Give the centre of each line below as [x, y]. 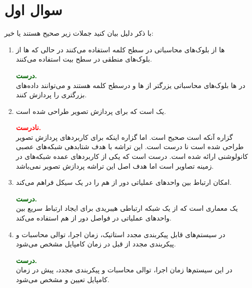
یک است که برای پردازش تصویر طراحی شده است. [91, 111]
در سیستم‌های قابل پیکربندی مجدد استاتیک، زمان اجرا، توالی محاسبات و [121, 234]
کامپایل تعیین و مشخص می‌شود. [63, 279]
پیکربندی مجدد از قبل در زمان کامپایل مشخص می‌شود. [96, 244]
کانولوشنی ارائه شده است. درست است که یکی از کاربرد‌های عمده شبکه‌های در [132, 156]
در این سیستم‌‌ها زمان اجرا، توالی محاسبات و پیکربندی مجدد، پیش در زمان [124, 270]
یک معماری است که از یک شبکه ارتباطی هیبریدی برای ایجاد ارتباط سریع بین [127, 208]
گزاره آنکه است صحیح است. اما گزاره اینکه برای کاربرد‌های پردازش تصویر [124, 137]
